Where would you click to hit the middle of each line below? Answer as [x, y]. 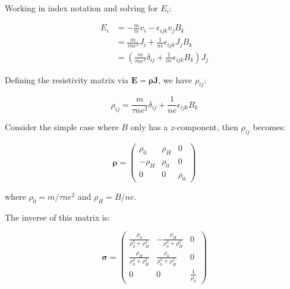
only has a [149, 127]
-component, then [206, 127]
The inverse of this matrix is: [58, 217]
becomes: [269, 127]
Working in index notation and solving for [81, 8]
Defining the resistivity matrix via [67, 79]
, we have [175, 79]
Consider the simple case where [62, 127]
